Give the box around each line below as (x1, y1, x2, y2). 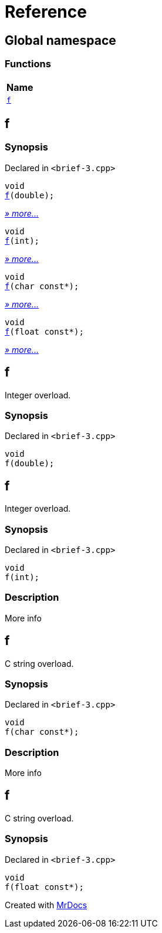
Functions (5, 58, 51, 70)
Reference (5, 2, 87, 22)
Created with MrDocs (5, 899, 87, 910)
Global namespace (5, 32, 116, 48)
